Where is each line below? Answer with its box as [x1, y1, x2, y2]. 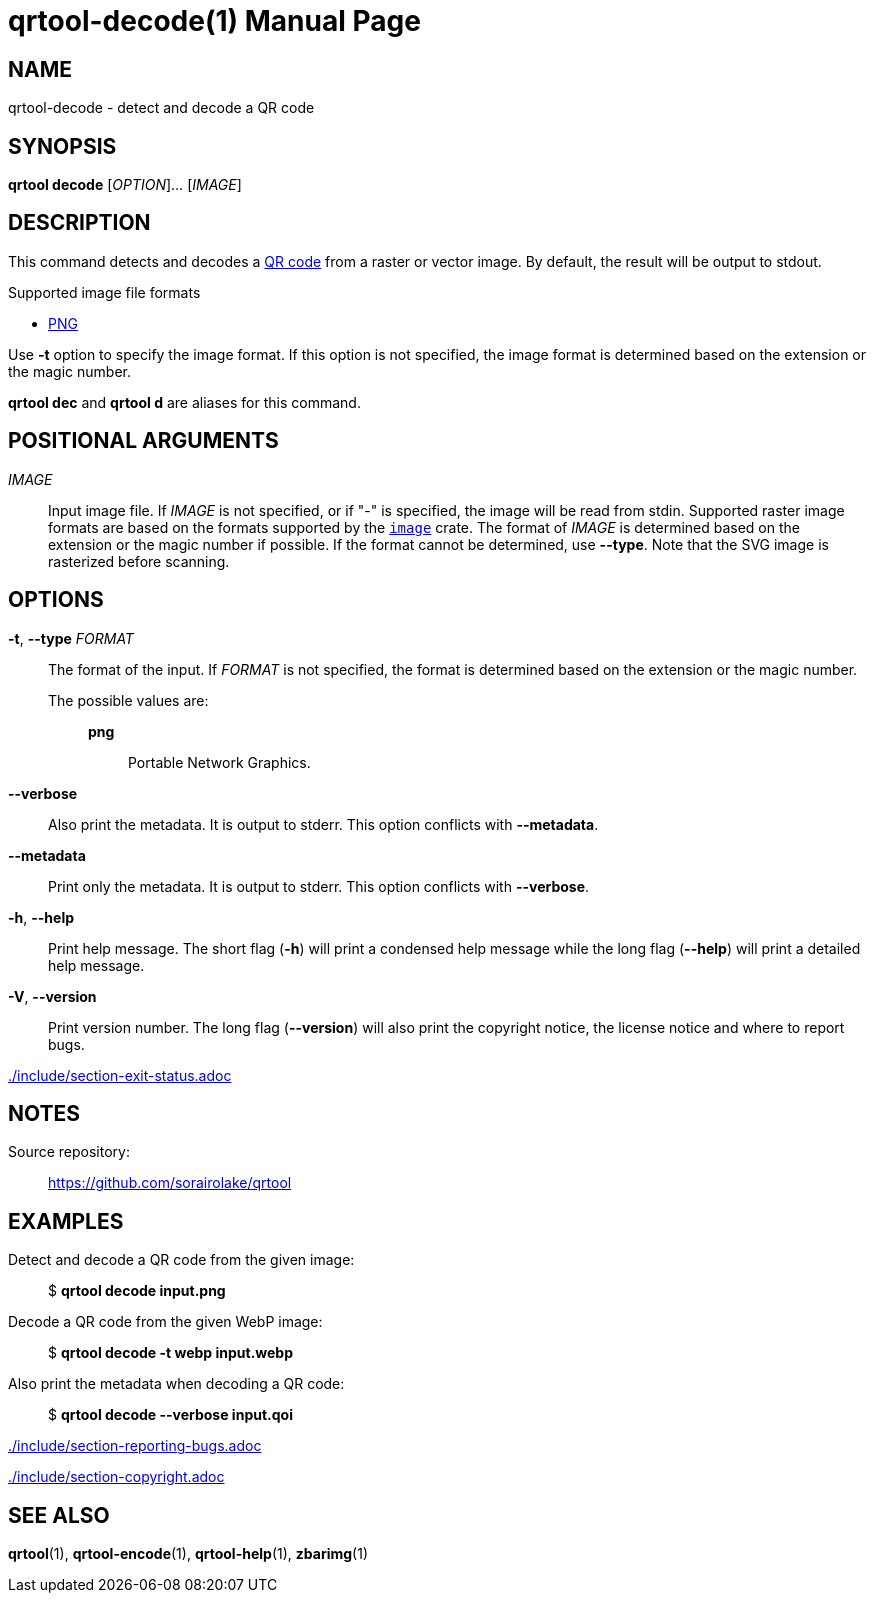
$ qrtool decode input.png [48, 1282, 226, 1300]
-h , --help [8, 908, 75, 926]
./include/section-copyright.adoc [8, 1468, 225, 1486]
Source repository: [8, 1143, 130, 1161]
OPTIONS [8, 587, 104, 613]
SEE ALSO [8, 1502, 110, 1528]
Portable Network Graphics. [128, 753, 311, 771]
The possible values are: [48, 691, 209, 709]
